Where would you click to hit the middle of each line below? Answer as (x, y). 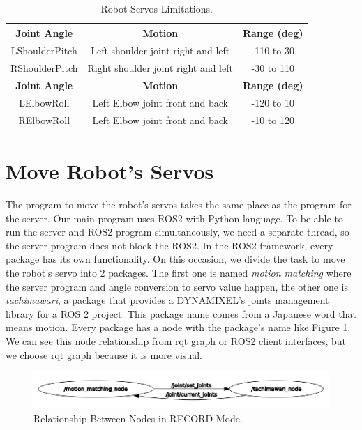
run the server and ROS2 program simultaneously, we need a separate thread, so (178, 232)
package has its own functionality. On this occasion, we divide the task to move (175, 259)
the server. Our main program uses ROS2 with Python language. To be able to (174, 218)
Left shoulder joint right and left (160, 51)
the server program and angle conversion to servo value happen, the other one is (177, 286)
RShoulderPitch (44, 68)
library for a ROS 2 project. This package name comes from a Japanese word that (181, 313)
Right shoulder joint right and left (160, 68)
